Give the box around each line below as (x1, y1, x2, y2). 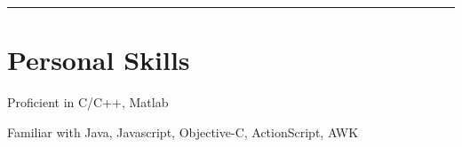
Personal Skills (7, 42, 190, 78)
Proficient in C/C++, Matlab (7, 93, 169, 112)
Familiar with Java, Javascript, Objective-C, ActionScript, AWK (7, 122, 359, 141)
